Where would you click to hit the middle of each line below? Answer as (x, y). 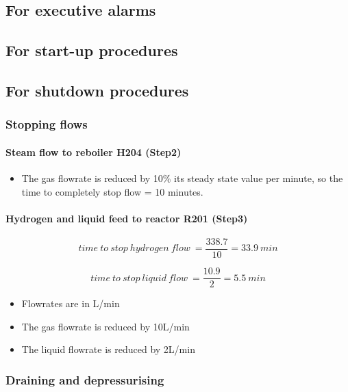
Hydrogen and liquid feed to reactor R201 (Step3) (127, 218)
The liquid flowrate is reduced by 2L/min (108, 349)
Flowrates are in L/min (71, 303)
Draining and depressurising (85, 379)
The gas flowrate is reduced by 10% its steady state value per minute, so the (182, 178)
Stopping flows (47, 124)
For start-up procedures (92, 50)
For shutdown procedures (97, 90)
